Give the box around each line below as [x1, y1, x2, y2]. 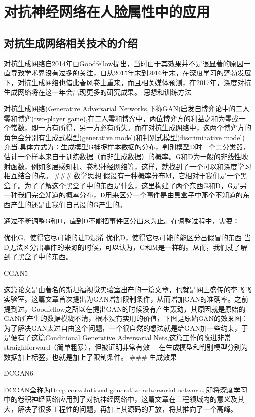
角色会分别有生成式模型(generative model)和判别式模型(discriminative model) [4, 132, 245, 142]
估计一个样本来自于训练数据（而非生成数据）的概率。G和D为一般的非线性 [4, 151, 241, 161]
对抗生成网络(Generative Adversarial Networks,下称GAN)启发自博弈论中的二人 [4, 103, 250, 113]
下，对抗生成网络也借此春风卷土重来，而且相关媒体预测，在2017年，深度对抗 [4, 77, 251, 87]
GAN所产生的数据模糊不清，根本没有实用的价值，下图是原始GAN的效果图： [4, 313, 248, 323]
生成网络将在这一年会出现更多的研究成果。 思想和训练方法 [4, 87, 192, 97]
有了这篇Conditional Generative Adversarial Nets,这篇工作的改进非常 [17, 332, 231, 343]
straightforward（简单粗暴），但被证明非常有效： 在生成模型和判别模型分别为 [4, 342, 248, 352]
